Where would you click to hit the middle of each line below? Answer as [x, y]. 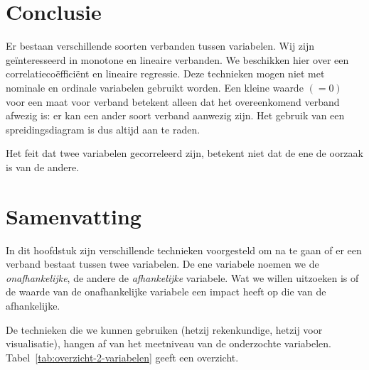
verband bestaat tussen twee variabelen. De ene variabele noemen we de [162, 264]
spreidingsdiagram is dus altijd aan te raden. [103, 129]
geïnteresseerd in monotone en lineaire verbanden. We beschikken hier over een [177, 59]
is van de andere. [43, 167]
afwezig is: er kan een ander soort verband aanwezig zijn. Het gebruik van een [175, 115]
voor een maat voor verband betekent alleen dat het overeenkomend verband [173, 101]
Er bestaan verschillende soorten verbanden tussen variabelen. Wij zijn [160, 46]
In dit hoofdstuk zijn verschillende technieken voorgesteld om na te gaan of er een [184, 250]
